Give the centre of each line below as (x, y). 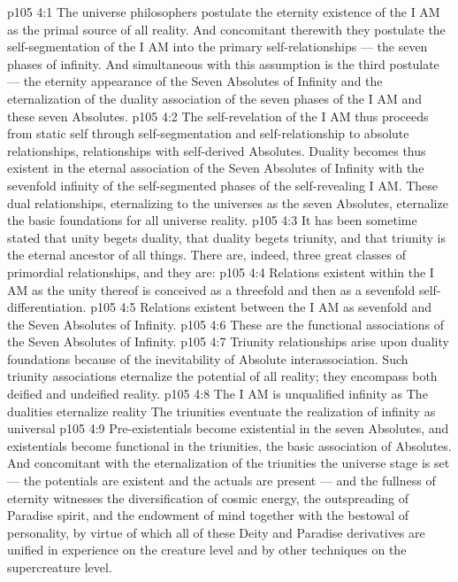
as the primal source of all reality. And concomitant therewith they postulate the (226, 29)
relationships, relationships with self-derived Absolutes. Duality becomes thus (217, 150)
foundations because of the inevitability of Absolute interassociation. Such (208, 358)
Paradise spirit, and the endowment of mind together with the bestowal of (208, 515)
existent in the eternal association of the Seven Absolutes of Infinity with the (216, 168)
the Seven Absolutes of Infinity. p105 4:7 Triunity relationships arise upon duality (228, 341)
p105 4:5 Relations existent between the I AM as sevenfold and (261, 307)
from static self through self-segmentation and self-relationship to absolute (208, 133)
